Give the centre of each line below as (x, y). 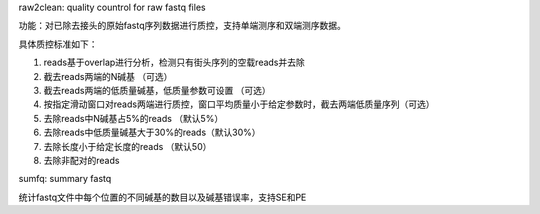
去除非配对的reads (81, 160)
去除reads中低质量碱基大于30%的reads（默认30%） (152, 132)
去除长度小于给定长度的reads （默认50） (127, 146)
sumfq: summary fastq (65, 179)
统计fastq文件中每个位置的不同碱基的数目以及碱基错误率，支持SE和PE (162, 197)
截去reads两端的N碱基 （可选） (108, 76)
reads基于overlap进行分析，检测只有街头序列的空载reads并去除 (174, 62)
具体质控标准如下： (58, 44)
